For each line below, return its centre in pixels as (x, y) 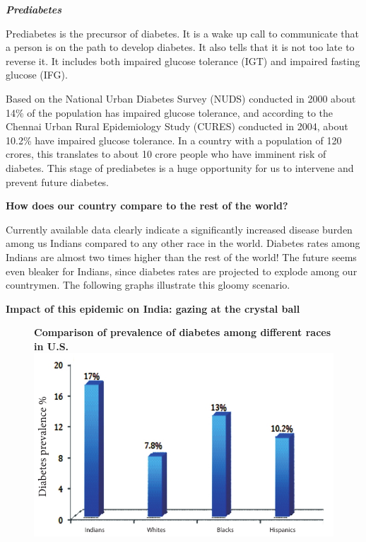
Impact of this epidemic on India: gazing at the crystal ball (153, 308)
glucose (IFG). (37, 75)
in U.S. (52, 346)
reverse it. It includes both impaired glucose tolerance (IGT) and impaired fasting (183, 60)
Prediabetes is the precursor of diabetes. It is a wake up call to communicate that (183, 33)
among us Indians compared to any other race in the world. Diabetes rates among (183, 243)
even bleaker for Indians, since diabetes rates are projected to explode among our (182, 271)
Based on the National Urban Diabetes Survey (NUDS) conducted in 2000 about (181, 98)
